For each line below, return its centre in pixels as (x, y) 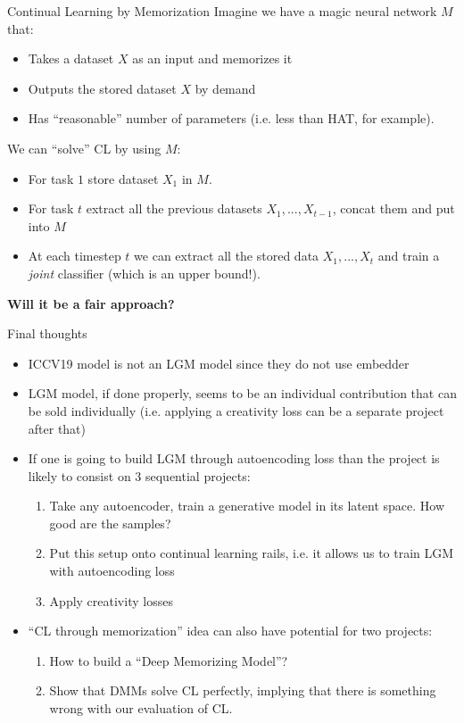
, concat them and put (394, 208)
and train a (409, 256)
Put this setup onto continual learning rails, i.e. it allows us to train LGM (252, 553)
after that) (57, 428)
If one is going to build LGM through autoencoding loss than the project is (234, 458)
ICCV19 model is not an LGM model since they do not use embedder (219, 363)
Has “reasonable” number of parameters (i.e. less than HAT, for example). (231, 118)
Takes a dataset (71, 58)
